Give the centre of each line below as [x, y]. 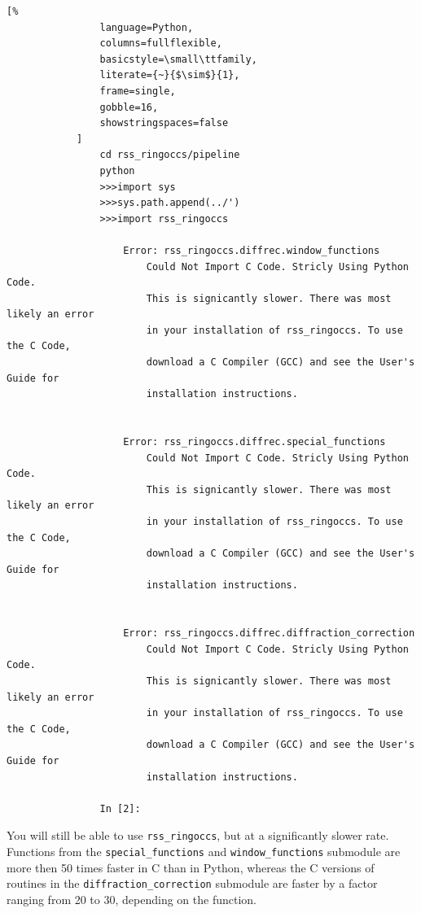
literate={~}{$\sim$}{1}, [170, 75]
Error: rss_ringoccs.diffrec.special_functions [254, 442]
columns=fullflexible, [161, 44]
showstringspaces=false [164, 123]
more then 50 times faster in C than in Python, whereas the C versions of [191, 867]
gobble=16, [129, 107]
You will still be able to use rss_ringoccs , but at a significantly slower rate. [198, 835]
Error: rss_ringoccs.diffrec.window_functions [252, 250]
